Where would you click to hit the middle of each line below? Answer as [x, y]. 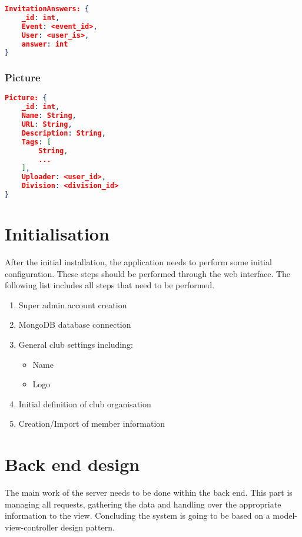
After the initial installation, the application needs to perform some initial [138, 262]
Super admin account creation [73, 304]
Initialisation [57, 234]
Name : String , [49, 116]
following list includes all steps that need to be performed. [110, 285]
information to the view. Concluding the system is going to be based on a [137, 515]
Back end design [72, 464]
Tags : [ [36, 142]
